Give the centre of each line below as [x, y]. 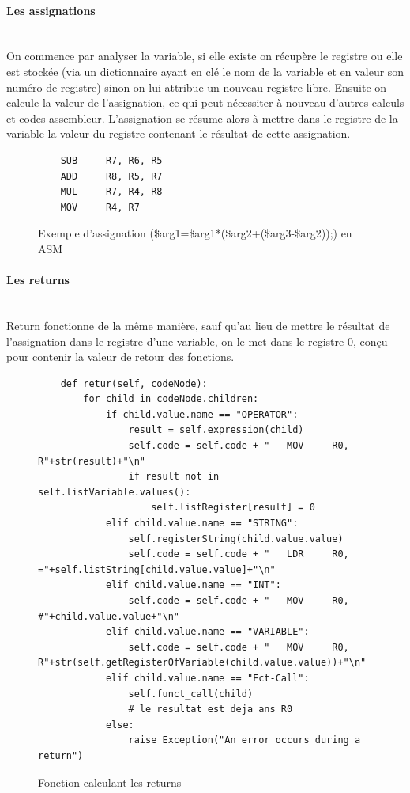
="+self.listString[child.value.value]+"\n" [157, 569]
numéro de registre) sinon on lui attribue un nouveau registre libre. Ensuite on [197, 87]
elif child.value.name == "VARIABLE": [207, 632]
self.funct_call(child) [191, 694]
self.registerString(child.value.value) [236, 539]
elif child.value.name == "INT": [193, 585]
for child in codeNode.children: [171, 399]
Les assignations [51, 10]
